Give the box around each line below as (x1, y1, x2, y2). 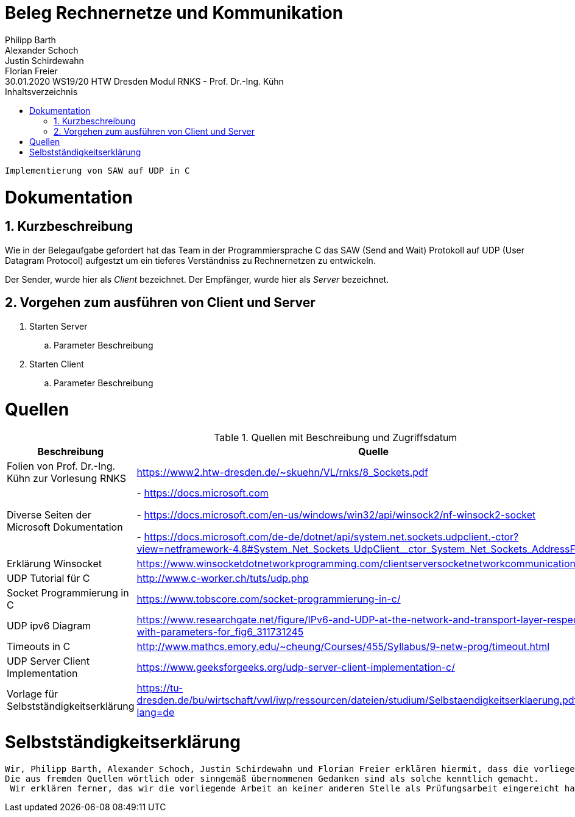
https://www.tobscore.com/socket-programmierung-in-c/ (136, 593, 401, 606)
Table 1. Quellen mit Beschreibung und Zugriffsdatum (214, 431, 457, 444)
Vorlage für (7, 688, 58, 701)
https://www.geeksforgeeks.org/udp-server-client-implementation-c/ (136, 661, 455, 674)
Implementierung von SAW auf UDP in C (5, 165, 190, 175)
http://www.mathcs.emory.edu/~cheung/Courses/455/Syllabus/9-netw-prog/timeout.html (136, 640, 550, 653)
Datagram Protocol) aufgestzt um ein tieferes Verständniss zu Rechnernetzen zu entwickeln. (5, 255, 376, 266)
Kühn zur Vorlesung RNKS (7, 472, 127, 485)
